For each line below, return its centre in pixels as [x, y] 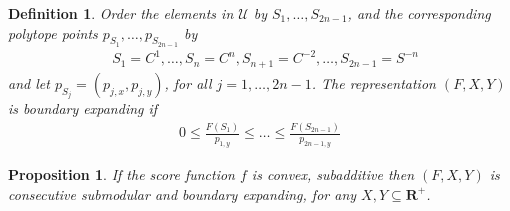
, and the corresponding [419, 13]
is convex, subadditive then [333, 173]
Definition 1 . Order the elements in [121, 13]
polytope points [53, 32]
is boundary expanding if [83, 108]
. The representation [373, 82]
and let [29, 82]
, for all [188, 82]
